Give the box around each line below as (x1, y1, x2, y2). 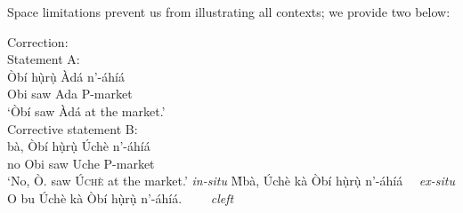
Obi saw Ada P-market (7, 84, 133, 103)
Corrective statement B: (7, 119, 138, 138)
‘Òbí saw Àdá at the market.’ (7, 101, 166, 120)
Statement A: (7, 50, 80, 68)
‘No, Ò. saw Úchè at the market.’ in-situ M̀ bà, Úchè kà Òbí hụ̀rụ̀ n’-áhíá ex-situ (7, 171, 455, 190)
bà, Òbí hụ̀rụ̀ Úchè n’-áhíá (7, 137, 150, 155)
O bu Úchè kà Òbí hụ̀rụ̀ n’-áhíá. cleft (7, 188, 234, 207)
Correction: (7, 32, 69, 51)
